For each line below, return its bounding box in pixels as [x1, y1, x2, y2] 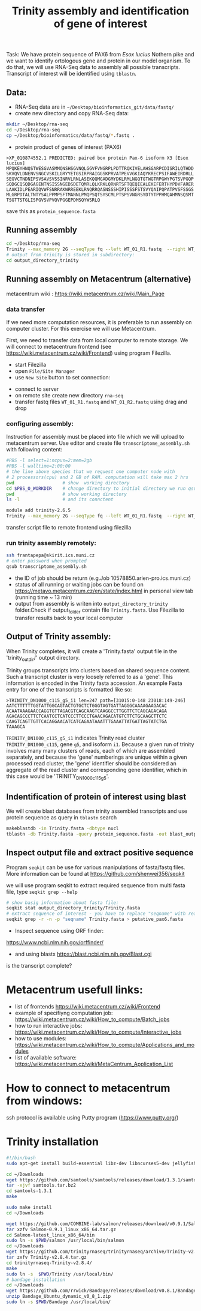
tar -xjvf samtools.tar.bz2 [6, 1183, 77, 1189]
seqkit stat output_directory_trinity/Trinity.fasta [6, 905, 141, 911]
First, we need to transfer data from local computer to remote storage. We [6, 337, 188, 344]
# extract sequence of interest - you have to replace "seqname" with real [6, 911, 199, 917]
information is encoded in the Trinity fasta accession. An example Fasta [6, 680, 182, 687]
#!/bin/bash [6, 1154, 36, 1161]
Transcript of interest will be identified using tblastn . [6, 70, 136, 77]
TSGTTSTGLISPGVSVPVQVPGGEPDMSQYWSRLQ [6, 197, 100, 203]
